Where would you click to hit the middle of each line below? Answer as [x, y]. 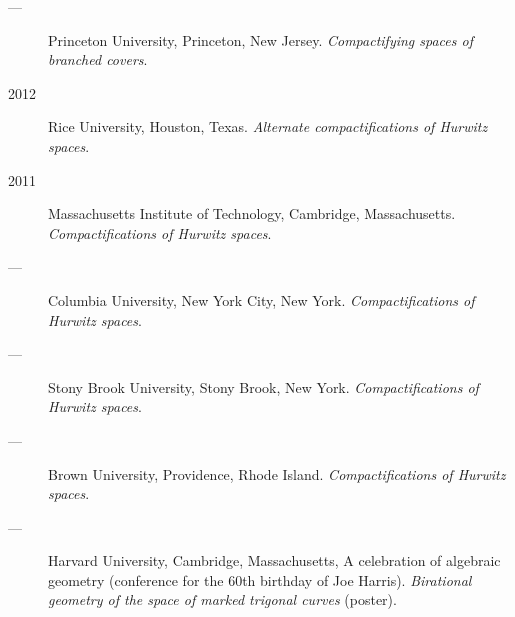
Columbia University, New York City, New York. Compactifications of [261, 299]
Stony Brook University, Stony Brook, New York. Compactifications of [263, 386]
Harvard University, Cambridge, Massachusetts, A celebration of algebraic [274, 560]
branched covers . [98, 59]
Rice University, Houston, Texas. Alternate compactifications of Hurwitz [268, 126]
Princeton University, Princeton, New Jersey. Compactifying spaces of [260, 39]
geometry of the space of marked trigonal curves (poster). [222, 599]
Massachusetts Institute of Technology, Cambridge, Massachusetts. [252, 213]
